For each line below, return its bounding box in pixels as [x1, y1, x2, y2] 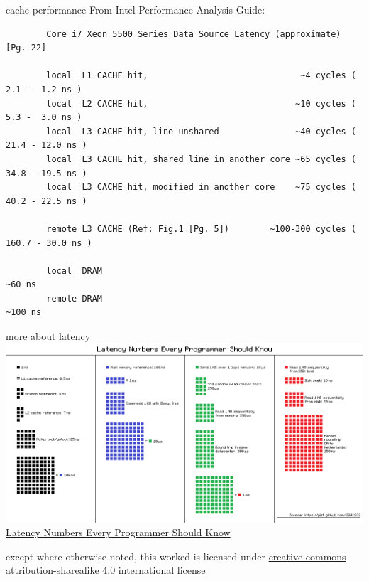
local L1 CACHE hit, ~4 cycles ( [46, 70, 356, 81]
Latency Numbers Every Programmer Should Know [6, 525, 231, 540]
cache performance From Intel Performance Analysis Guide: [6, 2, 265, 16]
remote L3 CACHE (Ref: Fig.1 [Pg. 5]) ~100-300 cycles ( [46, 223, 356, 234]
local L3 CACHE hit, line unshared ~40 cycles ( [46, 126, 356, 137]
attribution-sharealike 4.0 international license [6, 563, 206, 577]
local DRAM [46, 265, 103, 276]
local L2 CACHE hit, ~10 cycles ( [46, 98, 356, 109]
